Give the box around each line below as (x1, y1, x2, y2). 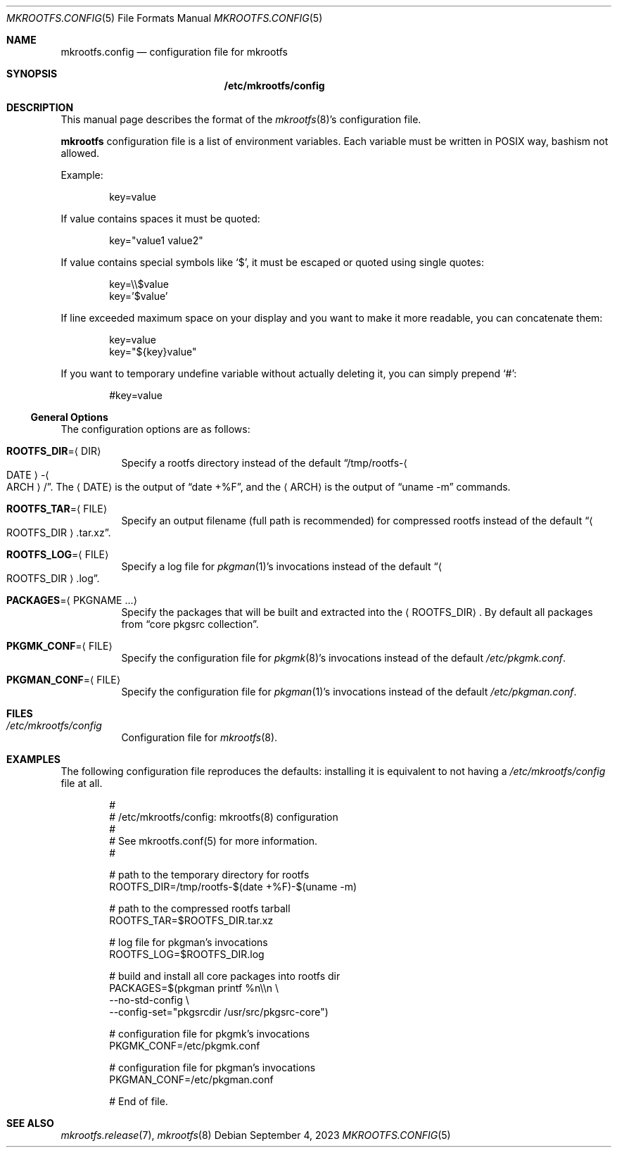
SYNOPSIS (6, 68, 58, 80)
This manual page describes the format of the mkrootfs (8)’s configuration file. (61, 113, 421, 125)
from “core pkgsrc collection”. (121, 618, 259, 630)
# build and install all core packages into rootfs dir (109, 970, 341, 982)
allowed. (61, 147, 100, 159)
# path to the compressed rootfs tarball (109, 902, 291, 914)
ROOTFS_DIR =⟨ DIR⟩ (6, 445, 101, 457)
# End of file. (109, 1095, 168, 1107)
